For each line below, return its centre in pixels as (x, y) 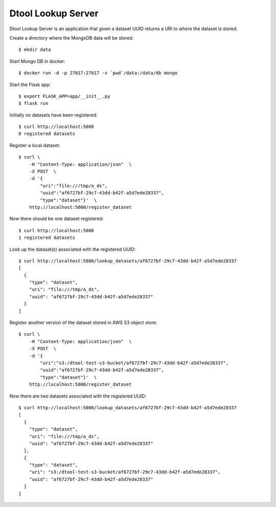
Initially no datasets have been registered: (53, 115)
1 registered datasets (47, 238)
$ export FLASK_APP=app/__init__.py (64, 96)
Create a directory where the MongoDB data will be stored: (72, 38)
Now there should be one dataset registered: (56, 219)
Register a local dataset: (35, 145)
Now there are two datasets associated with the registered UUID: (78, 396)
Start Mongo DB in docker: (38, 61)
